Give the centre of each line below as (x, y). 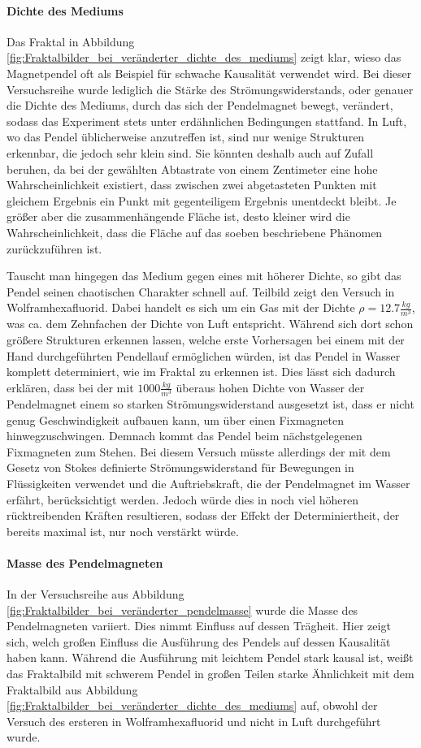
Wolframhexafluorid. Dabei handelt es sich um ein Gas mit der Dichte (181, 307)
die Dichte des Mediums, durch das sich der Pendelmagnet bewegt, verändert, (200, 105)
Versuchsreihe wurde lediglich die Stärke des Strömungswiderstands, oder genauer (210, 89)
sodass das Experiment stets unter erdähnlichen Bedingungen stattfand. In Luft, (207, 121)
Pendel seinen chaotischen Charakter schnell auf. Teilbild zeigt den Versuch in (201, 291)
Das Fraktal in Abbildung (71, 41)
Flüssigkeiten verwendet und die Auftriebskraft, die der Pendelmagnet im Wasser (208, 483)
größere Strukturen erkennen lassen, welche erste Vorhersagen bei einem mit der (206, 340)
